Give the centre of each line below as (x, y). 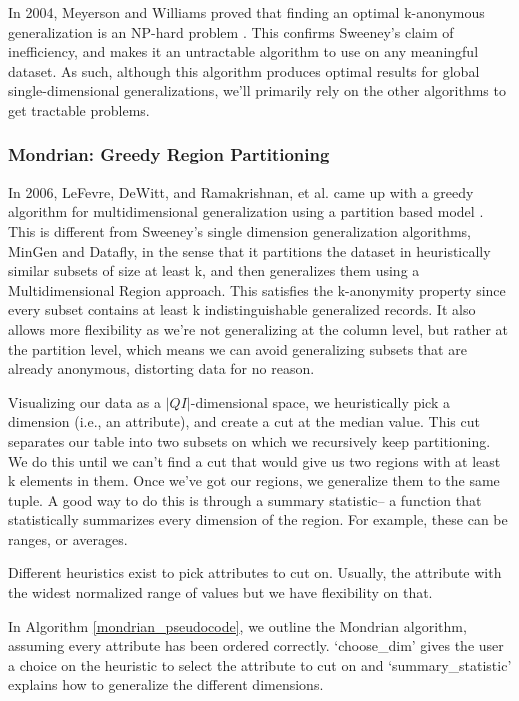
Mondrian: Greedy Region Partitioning (169, 154)
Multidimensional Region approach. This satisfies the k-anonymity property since (257, 289)
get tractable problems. (79, 109)
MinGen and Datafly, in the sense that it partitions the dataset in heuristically (249, 250)
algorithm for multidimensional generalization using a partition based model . (246, 211)
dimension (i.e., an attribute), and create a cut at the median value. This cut (244, 421)
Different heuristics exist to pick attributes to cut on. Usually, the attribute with (255, 572)
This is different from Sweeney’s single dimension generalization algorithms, (239, 230)
